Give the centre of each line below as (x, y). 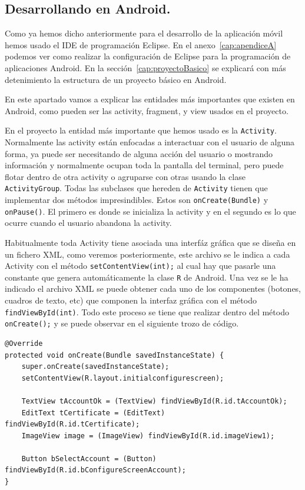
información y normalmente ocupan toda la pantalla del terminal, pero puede (144, 165)
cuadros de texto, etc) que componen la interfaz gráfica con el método (131, 300)
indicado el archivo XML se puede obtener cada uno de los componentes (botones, (153, 289)
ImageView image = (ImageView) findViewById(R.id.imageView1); (148, 436)
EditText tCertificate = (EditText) (93, 413)
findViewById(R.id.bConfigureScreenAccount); (95, 470)
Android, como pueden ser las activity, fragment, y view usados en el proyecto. (147, 110)
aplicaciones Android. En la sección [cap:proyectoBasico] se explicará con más (145, 67)
